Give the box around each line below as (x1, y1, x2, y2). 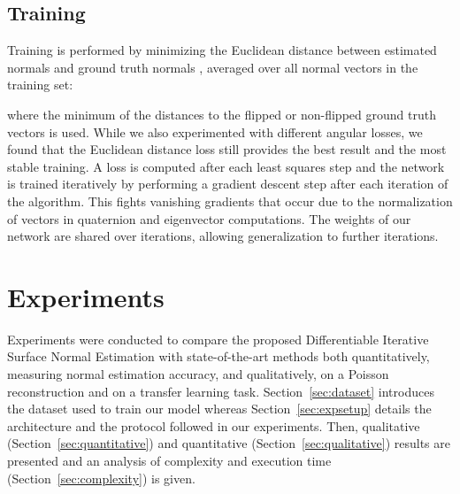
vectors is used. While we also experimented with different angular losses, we (7, 122, 423, 141)
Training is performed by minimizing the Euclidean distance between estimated (7, 41, 437, 59)
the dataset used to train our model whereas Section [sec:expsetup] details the (7, 399, 432, 418)
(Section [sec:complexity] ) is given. (7, 468, 195, 487)
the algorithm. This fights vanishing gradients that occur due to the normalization (7, 191, 453, 210)
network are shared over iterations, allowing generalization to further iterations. (7, 227, 439, 245)
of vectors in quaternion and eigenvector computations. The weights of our (7, 209, 411, 228)
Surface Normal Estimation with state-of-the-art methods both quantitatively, (7, 347, 430, 366)
